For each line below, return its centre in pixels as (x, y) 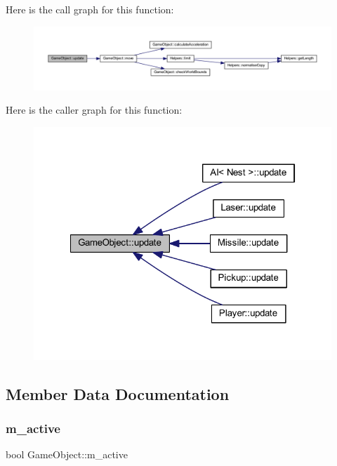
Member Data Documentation (118, 393)
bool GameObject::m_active (67, 454)
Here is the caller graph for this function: (94, 110)
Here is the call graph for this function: (90, 9)
